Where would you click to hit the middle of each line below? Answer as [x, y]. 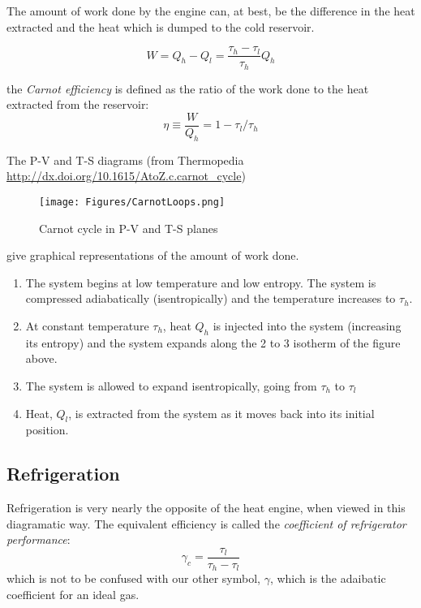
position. [47, 430]
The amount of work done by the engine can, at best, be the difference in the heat [211, 11]
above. [41, 358]
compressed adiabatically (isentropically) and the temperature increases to [210, 298]
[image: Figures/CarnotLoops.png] [132, 202]
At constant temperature [87, 325]
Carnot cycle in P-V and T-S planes [129, 228]
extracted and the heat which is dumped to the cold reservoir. [161, 26]
